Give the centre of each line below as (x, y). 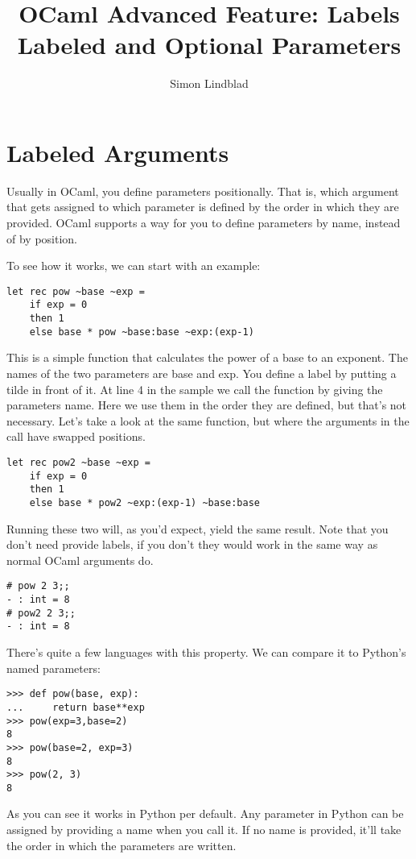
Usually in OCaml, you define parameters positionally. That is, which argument (203, 191)
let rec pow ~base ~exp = (76, 291)
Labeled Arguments (118, 152)
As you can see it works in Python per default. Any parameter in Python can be (205, 813)
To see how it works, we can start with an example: (134, 266)
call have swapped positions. (76, 436)
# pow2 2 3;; (41, 613)
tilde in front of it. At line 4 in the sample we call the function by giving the (195, 389)
